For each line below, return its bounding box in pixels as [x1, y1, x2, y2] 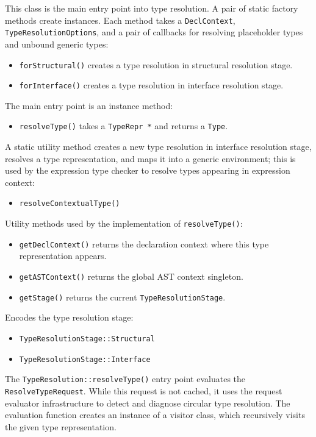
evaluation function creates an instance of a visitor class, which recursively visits [5, 408, 305, 421]
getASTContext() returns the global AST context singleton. [19, 270, 243, 282]
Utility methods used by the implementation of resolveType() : [5, 217, 243, 230]
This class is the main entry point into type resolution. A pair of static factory [5, 2, 298, 14]
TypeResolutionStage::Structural [19, 334, 155, 343]
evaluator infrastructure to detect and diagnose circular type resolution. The [5, 396, 290, 409]
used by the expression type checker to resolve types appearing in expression [5, 164, 290, 177]
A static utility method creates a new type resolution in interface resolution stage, [5, 140, 312, 153]
